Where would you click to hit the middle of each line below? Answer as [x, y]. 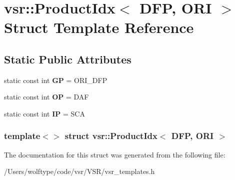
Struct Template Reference [99, 27]
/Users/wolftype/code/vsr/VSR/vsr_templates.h [79, 171]
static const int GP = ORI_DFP [56, 80]
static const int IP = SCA [44, 113]
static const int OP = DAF [46, 97]
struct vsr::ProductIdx [111, 136]
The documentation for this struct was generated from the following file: [115, 154]
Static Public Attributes [68, 59]
